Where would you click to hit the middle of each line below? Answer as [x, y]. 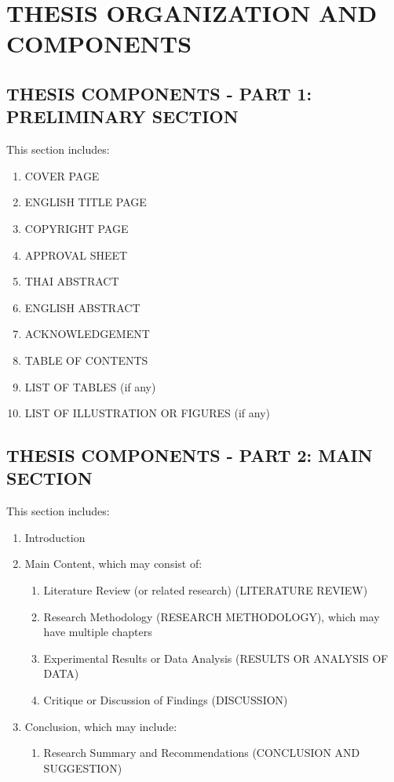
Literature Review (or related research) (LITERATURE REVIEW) [206, 590]
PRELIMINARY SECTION [122, 116]
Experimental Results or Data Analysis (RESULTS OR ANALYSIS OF [216, 658]
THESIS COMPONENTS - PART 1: [159, 93]
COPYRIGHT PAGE [77, 228]
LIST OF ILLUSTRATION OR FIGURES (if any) [147, 413]
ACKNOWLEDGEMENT [87, 334]
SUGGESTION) [83, 767]
